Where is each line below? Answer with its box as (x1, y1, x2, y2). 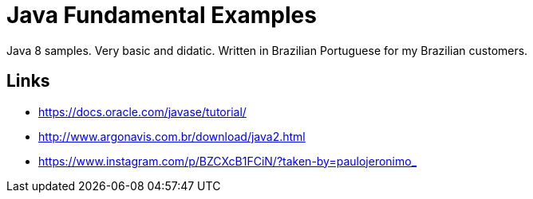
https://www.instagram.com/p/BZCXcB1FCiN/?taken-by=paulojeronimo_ (38, 154, 417, 168)
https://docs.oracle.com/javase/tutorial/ (38, 104, 247, 119)
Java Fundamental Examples (6, 2, 317, 29)
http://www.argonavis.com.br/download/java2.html (38, 129, 306, 143)
